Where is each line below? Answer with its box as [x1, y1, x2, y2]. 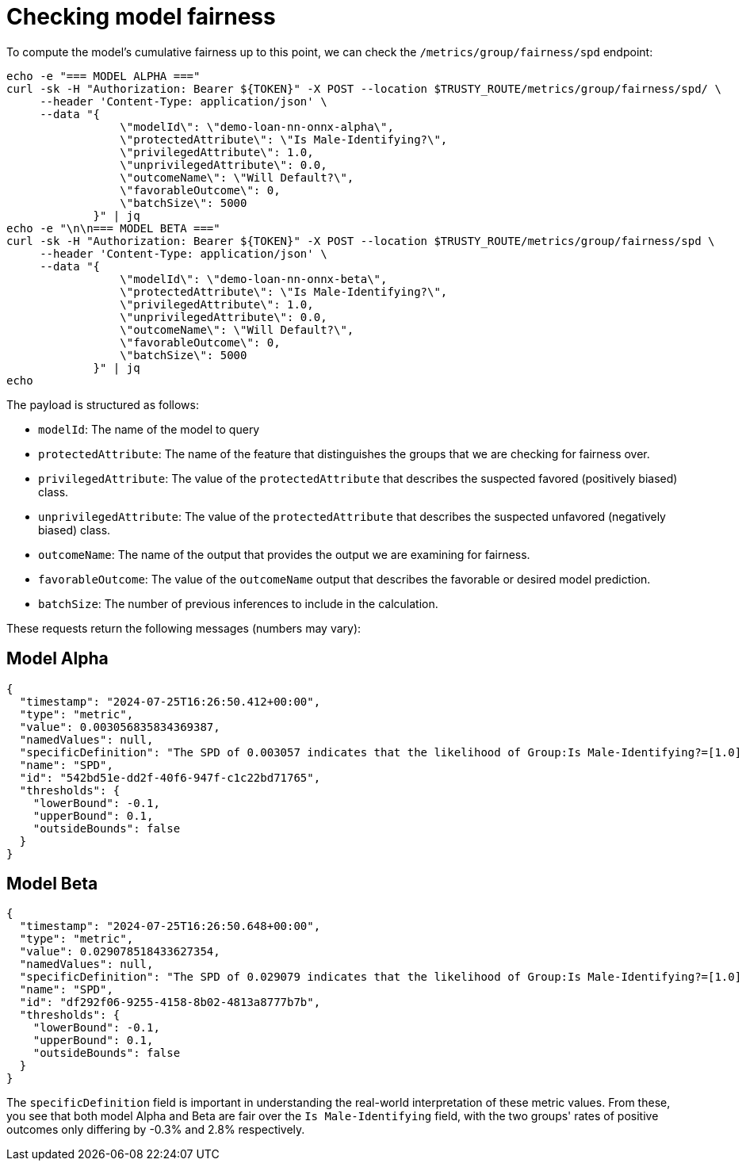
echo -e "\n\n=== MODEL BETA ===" [6, 221, 220, 235]
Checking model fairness [6, 3, 276, 30]
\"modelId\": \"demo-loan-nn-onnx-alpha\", [120, 120, 394, 133]
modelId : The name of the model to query [38, 422, 260, 436]
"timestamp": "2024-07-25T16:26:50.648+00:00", [19, 920, 321, 933]
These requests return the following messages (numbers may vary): [6, 621, 362, 635]
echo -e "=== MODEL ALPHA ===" [6, 69, 201, 82]
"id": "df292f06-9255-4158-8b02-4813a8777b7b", [19, 996, 321, 1009]
